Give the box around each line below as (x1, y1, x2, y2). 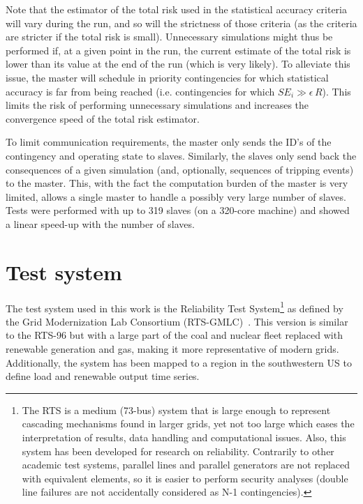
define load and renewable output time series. (6, 369, 200, 383)
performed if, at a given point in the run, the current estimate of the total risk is (6, 43, 351, 57)
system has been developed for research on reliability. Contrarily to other (22, 443, 334, 458)
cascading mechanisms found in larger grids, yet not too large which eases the (22, 416, 355, 431)
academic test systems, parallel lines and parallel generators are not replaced (22, 457, 350, 472)
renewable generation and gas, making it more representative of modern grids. (6, 342, 339, 356)
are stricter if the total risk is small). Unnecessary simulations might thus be (6, 29, 333, 44)
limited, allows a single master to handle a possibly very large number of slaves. (6, 189, 346, 204)
